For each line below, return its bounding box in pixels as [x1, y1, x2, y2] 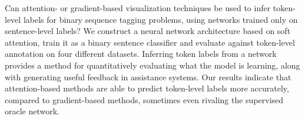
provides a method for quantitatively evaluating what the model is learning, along [5, 59, 300, 71]
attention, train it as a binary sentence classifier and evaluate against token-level [5, 36, 295, 48]
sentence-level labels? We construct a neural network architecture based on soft [5, 25, 291, 37]
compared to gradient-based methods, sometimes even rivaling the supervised [5, 93, 284, 106]
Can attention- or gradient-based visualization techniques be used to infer [5, 2, 271, 13]
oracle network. [5, 105, 60, 117]
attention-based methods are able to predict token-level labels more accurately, [5, 82, 289, 94]
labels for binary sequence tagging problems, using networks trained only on [23, 13, 298, 25]
